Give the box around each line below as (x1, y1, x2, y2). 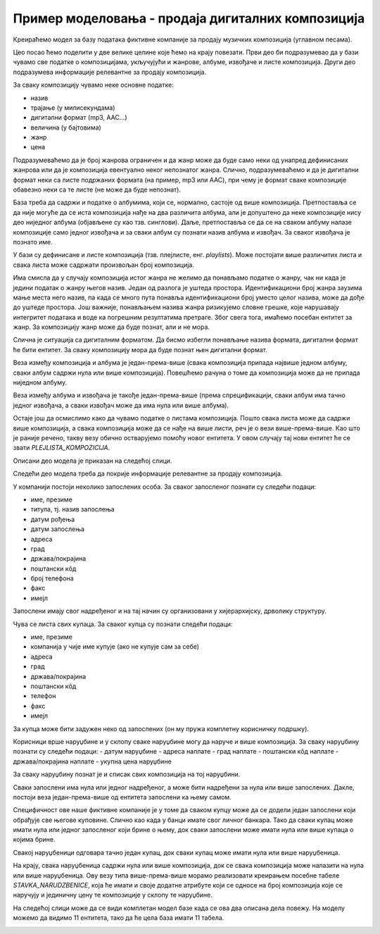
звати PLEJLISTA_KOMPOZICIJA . (13, 444, 110, 452)
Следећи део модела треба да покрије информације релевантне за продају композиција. (13, 469, 283, 478)
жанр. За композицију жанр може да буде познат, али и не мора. (13, 323, 210, 331)
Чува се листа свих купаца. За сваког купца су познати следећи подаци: (13, 620, 233, 628)
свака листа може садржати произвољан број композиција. (13, 261, 195, 269)
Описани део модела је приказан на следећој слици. (13, 456, 172, 465)
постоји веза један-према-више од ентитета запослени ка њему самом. (13, 792, 232, 801)
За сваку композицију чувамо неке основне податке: (13, 81, 174, 89)
